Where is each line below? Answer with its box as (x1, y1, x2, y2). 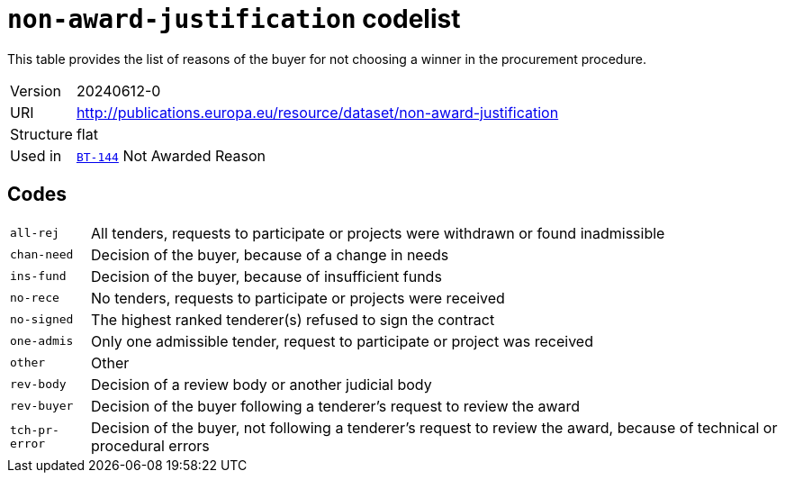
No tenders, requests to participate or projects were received (91, 288, 505, 307)
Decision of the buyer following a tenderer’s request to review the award (91, 396, 581, 415)
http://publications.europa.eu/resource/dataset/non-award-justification (76, 103, 559, 122)
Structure (10, 124, 73, 143)
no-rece (10, 291, 59, 305)
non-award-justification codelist (7, 4, 461, 34)
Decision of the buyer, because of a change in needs (91, 245, 449, 264)
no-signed (10, 312, 74, 327)
